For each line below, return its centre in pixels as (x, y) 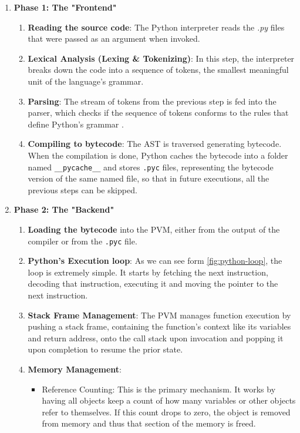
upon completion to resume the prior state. (105, 349)
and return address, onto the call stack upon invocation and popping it (156, 338)
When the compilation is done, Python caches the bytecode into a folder (158, 155)
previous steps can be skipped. (82, 189)
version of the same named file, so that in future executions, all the (149, 178)
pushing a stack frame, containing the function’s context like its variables (159, 326)
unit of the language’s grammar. (86, 81)
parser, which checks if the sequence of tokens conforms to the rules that (158, 113)
